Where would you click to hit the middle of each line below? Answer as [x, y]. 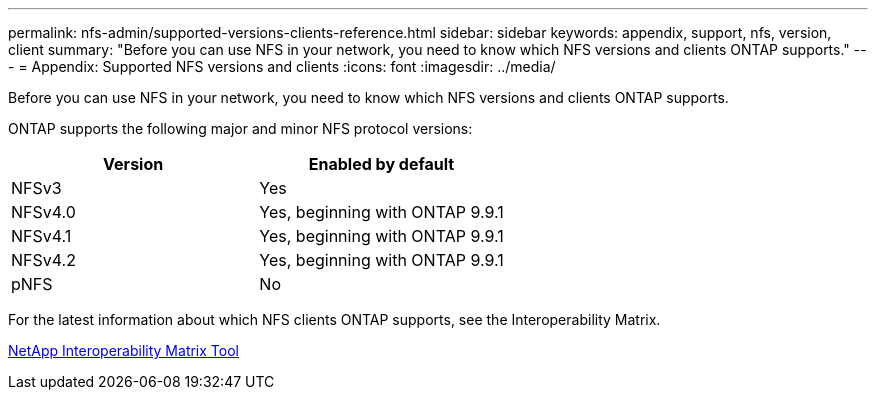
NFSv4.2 [43, 260]
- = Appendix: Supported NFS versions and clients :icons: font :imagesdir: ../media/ [282, 66]
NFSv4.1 [41, 236]
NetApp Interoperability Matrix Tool [123, 350]
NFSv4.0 [43, 212]
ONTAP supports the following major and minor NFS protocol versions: [240, 128]
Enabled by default [381, 164]
